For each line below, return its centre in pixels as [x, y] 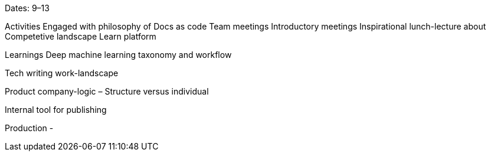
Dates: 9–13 [27, 8]
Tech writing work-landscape [62, 73]
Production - [29, 128]
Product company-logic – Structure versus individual [107, 91]
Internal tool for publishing [56, 110]
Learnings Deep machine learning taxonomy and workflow [118, 55]
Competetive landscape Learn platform [81, 36]
